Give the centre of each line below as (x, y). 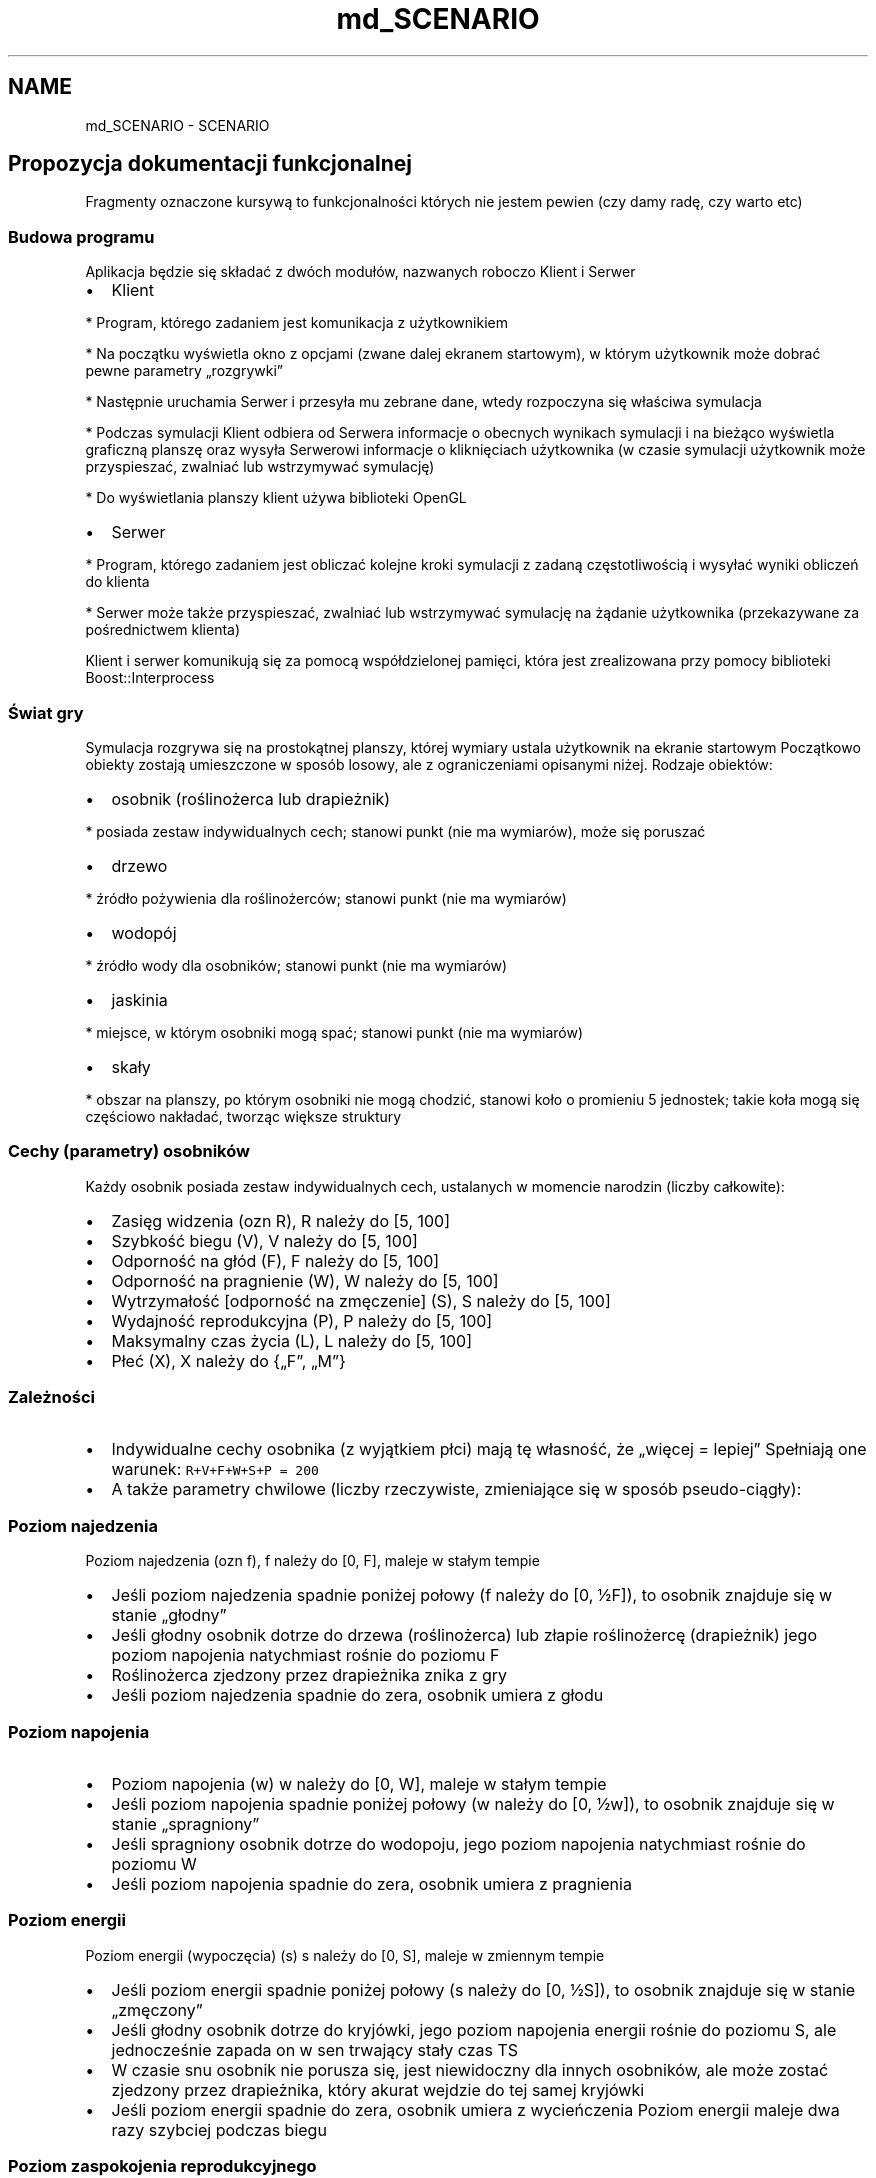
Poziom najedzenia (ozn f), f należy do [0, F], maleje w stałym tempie (312, 1561)
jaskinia (139, 999)
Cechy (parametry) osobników (129, 1151)
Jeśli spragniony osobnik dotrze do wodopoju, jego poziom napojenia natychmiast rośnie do (458, 1843)
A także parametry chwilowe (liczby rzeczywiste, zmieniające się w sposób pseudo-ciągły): (456, 1489)
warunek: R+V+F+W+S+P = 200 (215, 1469)
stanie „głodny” (169, 1615)
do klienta (117, 582)
